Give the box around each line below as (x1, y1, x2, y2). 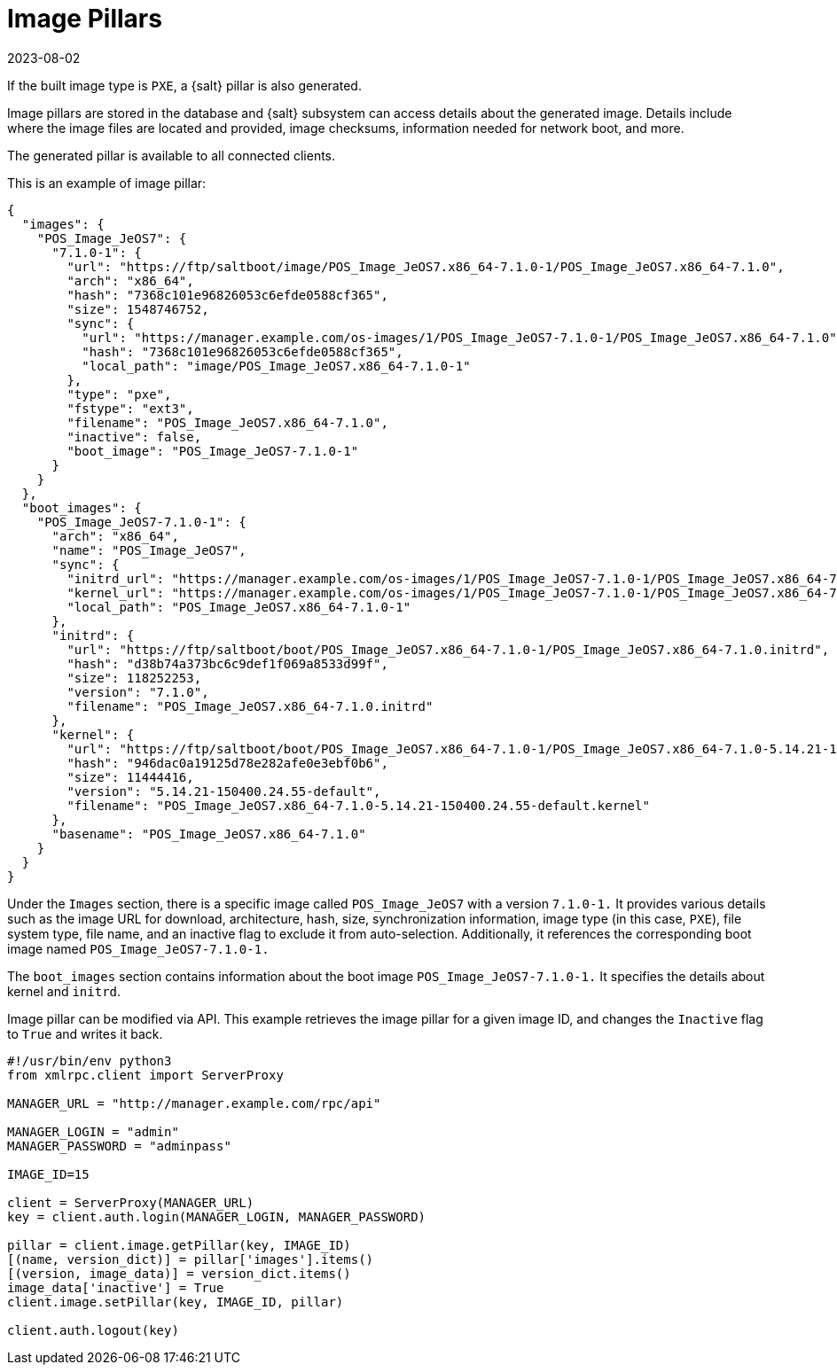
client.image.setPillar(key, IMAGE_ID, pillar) (7, 1294, 344, 1309)
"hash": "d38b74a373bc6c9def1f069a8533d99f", (66, 656, 388, 671)
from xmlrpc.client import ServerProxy (7, 1067, 284, 1082)
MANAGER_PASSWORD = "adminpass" (7, 1138, 231, 1153)
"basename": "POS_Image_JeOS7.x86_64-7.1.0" (51, 826, 366, 841)
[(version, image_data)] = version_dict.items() (7, 1266, 351, 1281)
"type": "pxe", (66, 386, 172, 401)
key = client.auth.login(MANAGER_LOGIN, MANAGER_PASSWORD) (7, 1209, 426, 1224)
